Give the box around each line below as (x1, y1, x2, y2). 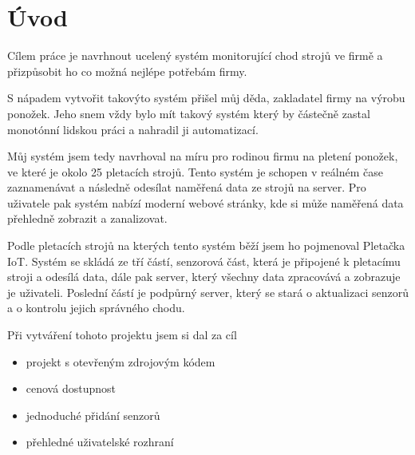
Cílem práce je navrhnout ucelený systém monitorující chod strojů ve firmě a (7, 47, 383, 64)
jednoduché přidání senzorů (26, 406, 160, 423)
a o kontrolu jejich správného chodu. (7, 299, 185, 316)
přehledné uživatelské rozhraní (26, 433, 174, 450)
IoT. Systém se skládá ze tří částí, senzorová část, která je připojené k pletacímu (7, 252, 401, 269)
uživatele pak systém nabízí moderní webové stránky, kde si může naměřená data (7, 194, 404, 211)
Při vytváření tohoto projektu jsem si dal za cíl (7, 326, 237, 343)
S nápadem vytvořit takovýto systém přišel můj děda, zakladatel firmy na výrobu (7, 89, 405, 106)
